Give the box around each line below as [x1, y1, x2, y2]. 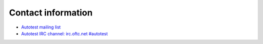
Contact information [9, 7, 93, 18]
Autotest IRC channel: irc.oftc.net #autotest [21, 30, 108, 36]
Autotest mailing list [21, 24, 61, 30]
